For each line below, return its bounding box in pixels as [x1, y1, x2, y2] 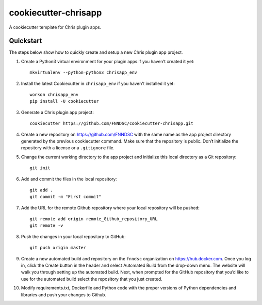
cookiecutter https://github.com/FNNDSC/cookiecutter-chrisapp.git [30, 121, 194, 126]
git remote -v [30, 223, 63, 228]
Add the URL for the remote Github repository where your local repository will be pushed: [21, 205, 200, 210]
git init [30, 165, 50, 171]
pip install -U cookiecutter [30, 98, 99, 104]
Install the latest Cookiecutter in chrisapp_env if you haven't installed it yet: [21, 80, 175, 86]
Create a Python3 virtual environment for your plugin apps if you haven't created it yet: [21, 58, 195, 64]
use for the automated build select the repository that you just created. [21, 276, 163, 282]
